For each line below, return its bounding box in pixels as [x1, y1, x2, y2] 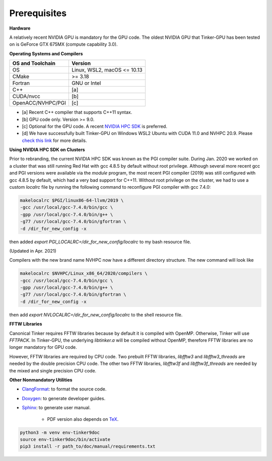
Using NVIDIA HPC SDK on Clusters [9, 146, 85, 153]
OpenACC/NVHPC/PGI [12, 100, 66, 107]
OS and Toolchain [12, 60, 55, 67]
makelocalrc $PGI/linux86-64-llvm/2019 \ [20, 198, 124, 203]
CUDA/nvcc [12, 93, 40, 100]
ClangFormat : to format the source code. [22, 386, 107, 392]
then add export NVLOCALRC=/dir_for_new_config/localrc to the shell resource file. [9, 312, 183, 318]
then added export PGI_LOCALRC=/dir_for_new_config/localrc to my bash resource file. [9, 239, 191, 245]
